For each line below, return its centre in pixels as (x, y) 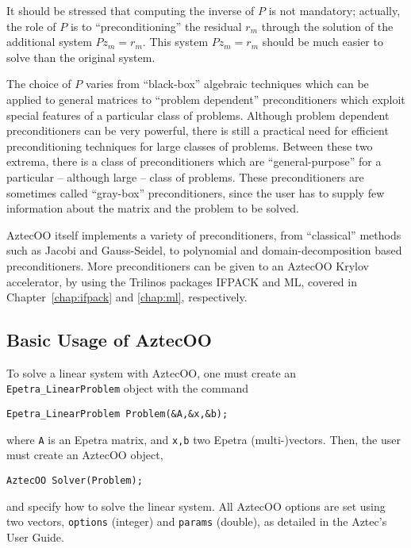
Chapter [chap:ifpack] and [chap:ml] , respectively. (127, 297)
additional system (49, 42)
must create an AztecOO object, (85, 455)
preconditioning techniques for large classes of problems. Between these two (190, 146)
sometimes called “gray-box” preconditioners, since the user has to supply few (196, 192)
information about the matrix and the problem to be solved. (153, 208)
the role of (31, 26)
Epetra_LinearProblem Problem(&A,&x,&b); (117, 414)
